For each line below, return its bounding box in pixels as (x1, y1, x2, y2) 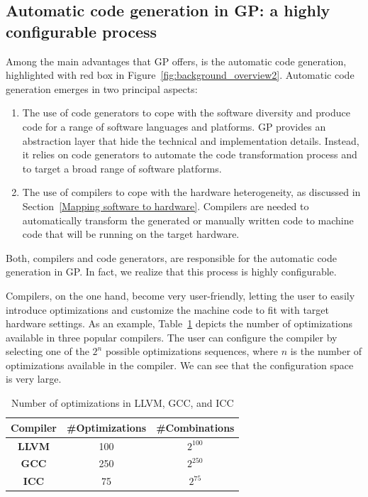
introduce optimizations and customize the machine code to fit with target (6, 302, 329, 317)
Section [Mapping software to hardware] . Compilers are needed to (22, 198, 309, 213)
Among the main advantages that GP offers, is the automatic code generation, (6, 53, 347, 68)
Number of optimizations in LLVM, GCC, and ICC (11, 395, 234, 410)
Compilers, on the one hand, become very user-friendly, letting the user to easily (6, 288, 355, 302)
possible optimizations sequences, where (105, 344, 278, 359)
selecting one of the (6, 344, 89, 359)
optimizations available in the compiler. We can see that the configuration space (6, 357, 354, 372)
